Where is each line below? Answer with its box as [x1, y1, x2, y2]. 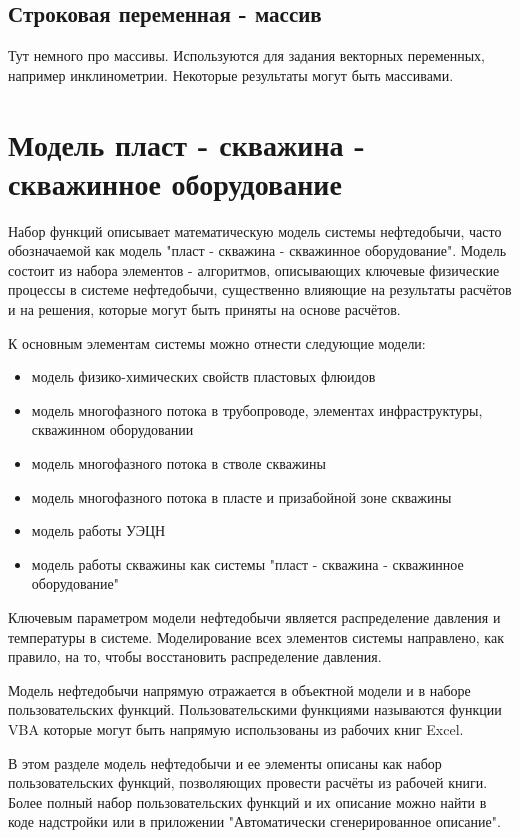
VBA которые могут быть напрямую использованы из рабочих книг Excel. [8, 718, 464, 739]
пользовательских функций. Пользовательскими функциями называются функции [8, 699, 502, 720]
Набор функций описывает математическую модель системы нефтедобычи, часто [8, 220, 502, 241]
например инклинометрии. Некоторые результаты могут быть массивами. [8, 64, 454, 85]
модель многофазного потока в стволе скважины [31, 453, 326, 474]
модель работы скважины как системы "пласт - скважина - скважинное [31, 553, 464, 574]
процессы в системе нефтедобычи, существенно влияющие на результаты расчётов [8, 279, 512, 300]
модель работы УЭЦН [31, 520, 166, 541]
